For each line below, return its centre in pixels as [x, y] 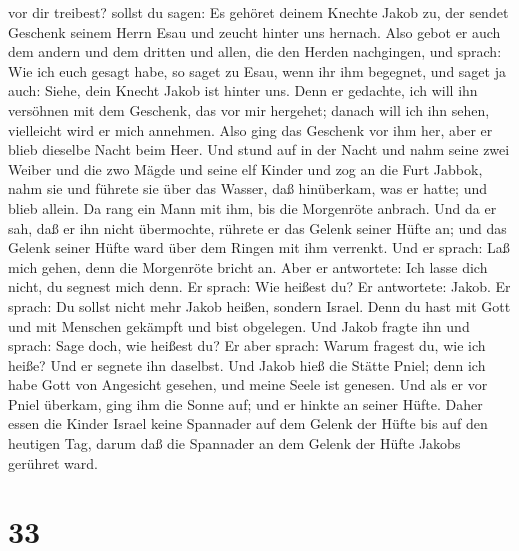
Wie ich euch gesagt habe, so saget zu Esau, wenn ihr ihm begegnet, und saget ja [257, 70]
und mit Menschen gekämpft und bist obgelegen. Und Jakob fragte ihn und [239, 325]
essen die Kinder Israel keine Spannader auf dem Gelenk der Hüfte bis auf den [248, 423]
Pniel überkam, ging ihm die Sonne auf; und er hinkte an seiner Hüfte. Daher [245, 403]
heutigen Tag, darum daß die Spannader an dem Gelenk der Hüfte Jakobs [234, 443]
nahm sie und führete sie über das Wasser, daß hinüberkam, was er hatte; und [248, 188]
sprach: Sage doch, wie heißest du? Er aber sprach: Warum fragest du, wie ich [247, 345]
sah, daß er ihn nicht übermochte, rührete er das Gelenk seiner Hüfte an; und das [257, 227]
